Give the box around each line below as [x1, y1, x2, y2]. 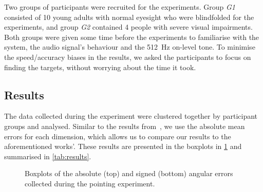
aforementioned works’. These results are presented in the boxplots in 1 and [4, 141, 242, 152]
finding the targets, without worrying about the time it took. [4, 61, 196, 72]
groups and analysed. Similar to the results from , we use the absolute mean [4, 120, 245, 131]
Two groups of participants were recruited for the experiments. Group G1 [4, 2, 235, 12]
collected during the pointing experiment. [25, 178, 155, 188]
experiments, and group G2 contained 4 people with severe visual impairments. [4, 22, 253, 32]
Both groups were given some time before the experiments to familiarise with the [4, 31, 259, 42]
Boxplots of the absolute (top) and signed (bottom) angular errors [25, 168, 233, 179]
